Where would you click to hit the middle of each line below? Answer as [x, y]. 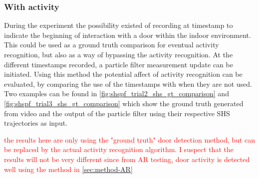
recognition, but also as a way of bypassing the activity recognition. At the [119, 54]
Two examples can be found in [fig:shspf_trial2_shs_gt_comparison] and [117, 93]
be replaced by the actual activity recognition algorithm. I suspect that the [119, 149]
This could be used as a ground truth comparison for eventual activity [112, 45]
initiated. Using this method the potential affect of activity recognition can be [123, 74]
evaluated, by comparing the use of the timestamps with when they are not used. [128, 84]
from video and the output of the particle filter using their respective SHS [117, 113]
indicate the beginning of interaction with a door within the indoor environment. [128, 35]
